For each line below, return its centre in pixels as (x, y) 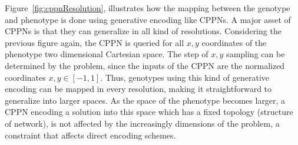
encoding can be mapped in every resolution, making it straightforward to (138, 89)
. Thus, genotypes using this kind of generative (185, 77)
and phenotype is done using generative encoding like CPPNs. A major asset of (148, 19)
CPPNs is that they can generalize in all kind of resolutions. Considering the (143, 31)
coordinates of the (234, 42)
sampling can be (256, 54)
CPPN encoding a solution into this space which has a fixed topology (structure (149, 112)
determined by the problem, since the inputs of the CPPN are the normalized (145, 65)
